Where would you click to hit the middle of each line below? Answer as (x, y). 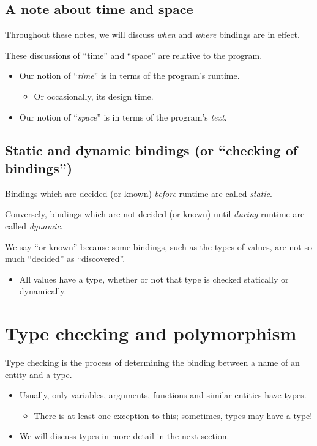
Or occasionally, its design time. (94, 96)
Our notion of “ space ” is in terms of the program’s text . (123, 117)
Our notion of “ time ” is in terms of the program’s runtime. (129, 76)
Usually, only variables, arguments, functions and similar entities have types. (163, 395)
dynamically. (43, 291)
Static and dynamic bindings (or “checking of (151, 150)
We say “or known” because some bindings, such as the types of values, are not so (158, 246)
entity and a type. (39, 374)
